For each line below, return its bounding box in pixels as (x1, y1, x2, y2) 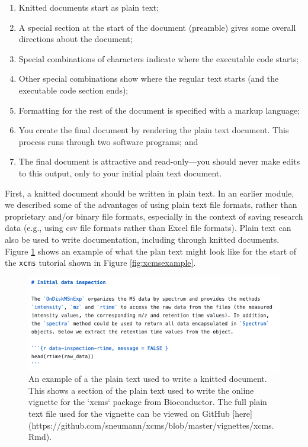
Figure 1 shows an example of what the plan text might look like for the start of (5, 245, 297, 257)
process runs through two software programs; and (18, 135, 198, 147)
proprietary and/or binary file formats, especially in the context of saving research (5, 210, 303, 222)
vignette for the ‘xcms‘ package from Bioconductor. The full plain (28, 395, 267, 408)
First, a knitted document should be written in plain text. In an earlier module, (5, 186, 294, 199)
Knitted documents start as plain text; (18, 1, 159, 13)
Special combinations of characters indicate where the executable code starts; (18, 52, 299, 65)
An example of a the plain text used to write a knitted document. (28, 372, 267, 385)
